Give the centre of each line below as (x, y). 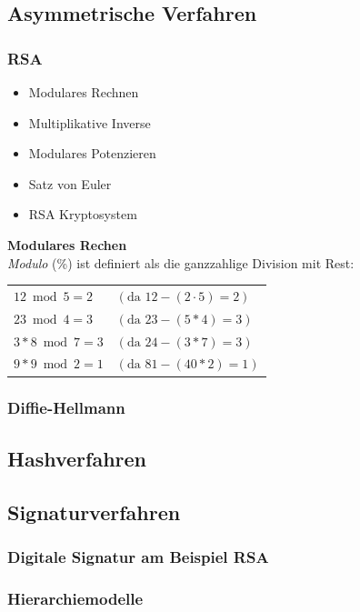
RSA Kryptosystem (83, 214)
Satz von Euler (70, 183)
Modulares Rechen (67, 244)
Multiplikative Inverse (90, 122)
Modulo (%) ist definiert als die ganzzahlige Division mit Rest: (181, 262)
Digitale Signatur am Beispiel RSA (138, 556)
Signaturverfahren (94, 512)
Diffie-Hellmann (66, 408)
